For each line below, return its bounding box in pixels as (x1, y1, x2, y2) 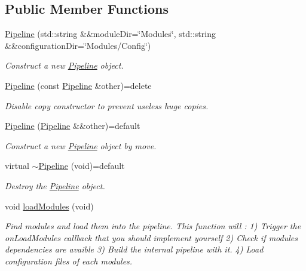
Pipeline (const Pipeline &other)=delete (5, 79, 152, 91)
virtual (5, 159, 29, 172)
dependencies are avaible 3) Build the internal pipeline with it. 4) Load (5, 243, 264, 255)
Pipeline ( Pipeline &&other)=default (5, 119, 140, 132)
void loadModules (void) (5, 199, 94, 212)
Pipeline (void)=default (38, 159, 125, 172)
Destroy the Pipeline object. (5, 179, 105, 192)
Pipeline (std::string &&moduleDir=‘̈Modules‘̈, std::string (5, 27, 216, 40)
